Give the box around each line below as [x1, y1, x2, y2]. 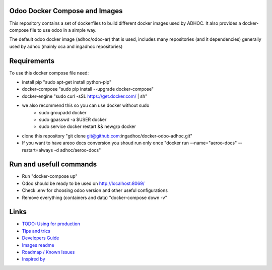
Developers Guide [22, 235, 59, 241]
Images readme [22, 242, 55, 248]
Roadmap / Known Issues [22, 249, 75, 255]
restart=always [22, 147, 53, 153]
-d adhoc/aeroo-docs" [53, 147, 101, 153]
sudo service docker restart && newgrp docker [39, 123, 136, 129]
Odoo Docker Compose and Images [9, 7, 123, 15]
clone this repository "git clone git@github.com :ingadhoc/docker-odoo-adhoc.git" [22, 132, 192, 139]
